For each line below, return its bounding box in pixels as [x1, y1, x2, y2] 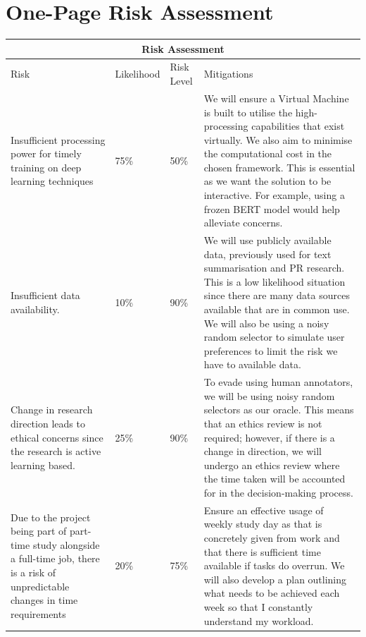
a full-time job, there [11, 551, 100, 566]
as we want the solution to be [203, 174, 332, 188]
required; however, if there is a [203, 430, 335, 444]
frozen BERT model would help [203, 201, 340, 216]
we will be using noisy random [203, 388, 335, 403]
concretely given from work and [203, 530, 340, 545]
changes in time [11, 593, 78, 607]
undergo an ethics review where [203, 457, 340, 472]
